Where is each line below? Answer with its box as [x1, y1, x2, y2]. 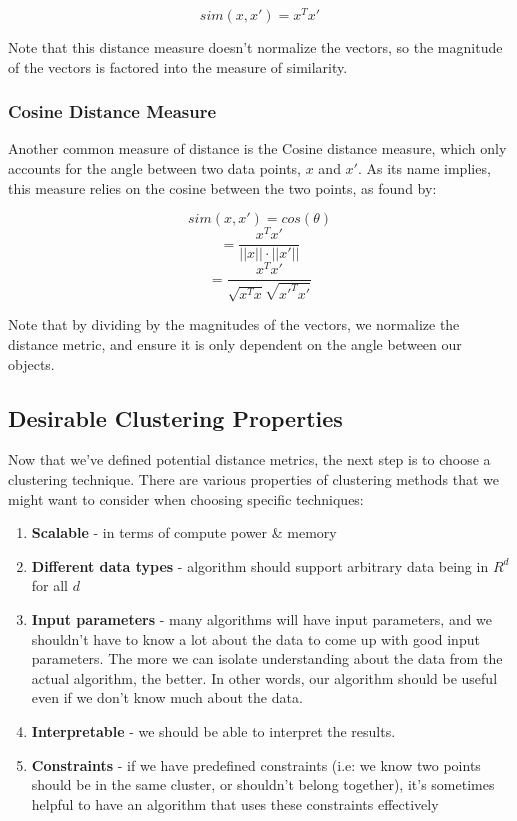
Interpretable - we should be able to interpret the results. [31, 720, 396, 741]
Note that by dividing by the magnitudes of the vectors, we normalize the [8, 314, 460, 335]
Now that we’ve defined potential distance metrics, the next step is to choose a [8, 449, 491, 470]
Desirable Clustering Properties [8, 402, 343, 433]
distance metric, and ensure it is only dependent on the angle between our [8, 334, 462, 354]
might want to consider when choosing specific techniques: [8, 488, 364, 509]
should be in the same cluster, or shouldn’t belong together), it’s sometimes [31, 774, 495, 795]
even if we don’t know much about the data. [31, 687, 303, 708]
